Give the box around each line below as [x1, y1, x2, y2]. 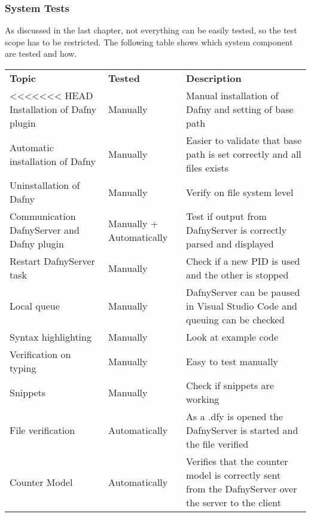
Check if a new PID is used [186, 254, 300, 268]
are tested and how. [5, 47, 77, 60]
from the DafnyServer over [186, 482, 297, 495]
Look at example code [186, 330, 279, 344]
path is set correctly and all [186, 147, 301, 161]
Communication [10, 209, 76, 223]
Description [186, 71, 242, 85]
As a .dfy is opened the [186, 409, 283, 423]
